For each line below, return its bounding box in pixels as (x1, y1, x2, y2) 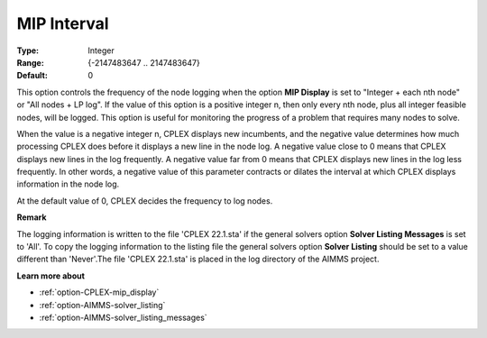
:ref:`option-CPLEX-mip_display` (39, 287, 160, 297)
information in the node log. (16, 178, 120, 189)
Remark (16, 212, 47, 223)
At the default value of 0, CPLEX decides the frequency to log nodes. (16, 195, 273, 206)
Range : (16, 57, 44, 68)
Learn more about (16, 270, 86, 281)
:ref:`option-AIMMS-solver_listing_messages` (39, 312, 207, 323)
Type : (16, 45, 40, 56)
